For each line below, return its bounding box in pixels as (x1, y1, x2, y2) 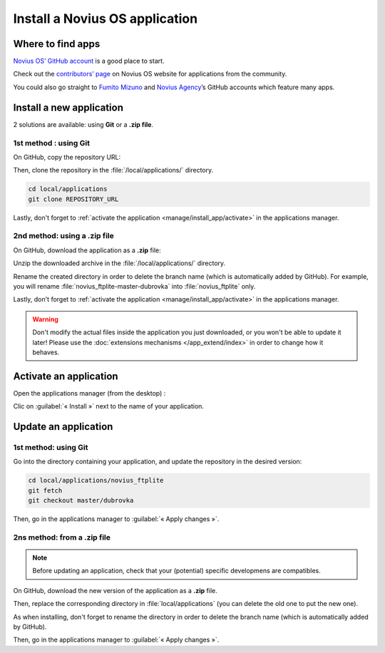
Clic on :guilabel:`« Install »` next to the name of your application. (13, 402, 205, 411)
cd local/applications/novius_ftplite (28, 476, 164, 485)
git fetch (28, 486, 63, 495)
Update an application (13, 421, 113, 433)
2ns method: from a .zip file (13, 532, 111, 542)
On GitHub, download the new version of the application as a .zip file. (13, 586, 217, 595)
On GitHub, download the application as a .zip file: (13, 246, 162, 254)
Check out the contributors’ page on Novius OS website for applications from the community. (13, 70, 287, 78)
